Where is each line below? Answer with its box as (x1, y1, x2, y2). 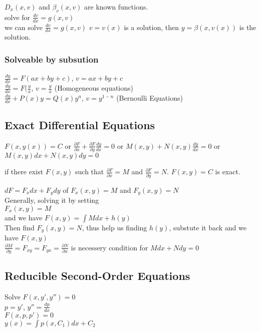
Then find (5, 222, 35, 232)
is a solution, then (124, 22, 179, 32)
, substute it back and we (169, 222, 246, 232)
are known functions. (84, 2, 148, 12)
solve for (5, 12, 31, 22)
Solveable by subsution (5, 53, 99, 65)
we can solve (5, 22, 43, 32)
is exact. (215, 166, 240, 177)
